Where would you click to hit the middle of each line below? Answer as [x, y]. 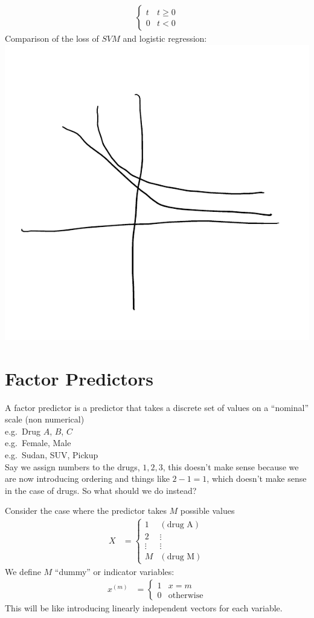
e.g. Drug [23, 431]
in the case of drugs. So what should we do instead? [101, 490]
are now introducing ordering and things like [87, 478]
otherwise [186, 595]
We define [23, 571]
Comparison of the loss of [52, 38]
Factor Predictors [79, 378]
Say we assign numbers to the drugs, [72, 466]
